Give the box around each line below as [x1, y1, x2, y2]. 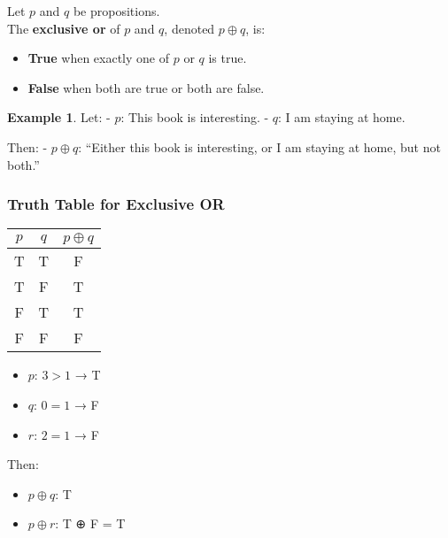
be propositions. [73, 2, 160, 19]
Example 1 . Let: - [7, 108, 111, 127]
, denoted [164, 19, 215, 37]
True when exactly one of [27, 49, 170, 67]
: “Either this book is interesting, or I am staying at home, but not [78, 137, 441, 156]
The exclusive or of [7, 19, 120, 37]
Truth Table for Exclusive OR [7, 193, 225, 215]
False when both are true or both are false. [27, 78, 265, 96]
